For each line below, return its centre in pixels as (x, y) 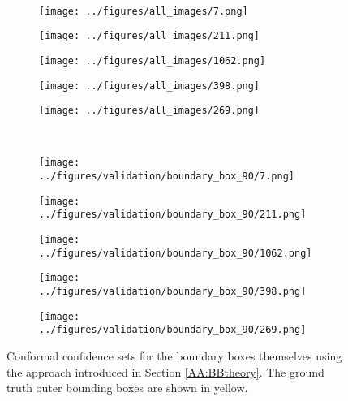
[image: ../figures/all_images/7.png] (144, 11)
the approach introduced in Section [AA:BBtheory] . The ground (165, 371)
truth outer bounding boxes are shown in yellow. (127, 388)
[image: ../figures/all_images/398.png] (150, 86)
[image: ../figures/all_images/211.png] (150, 36)
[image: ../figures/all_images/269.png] (150, 111)
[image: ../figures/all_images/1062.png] (153, 60)
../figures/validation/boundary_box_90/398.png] (173, 292)
